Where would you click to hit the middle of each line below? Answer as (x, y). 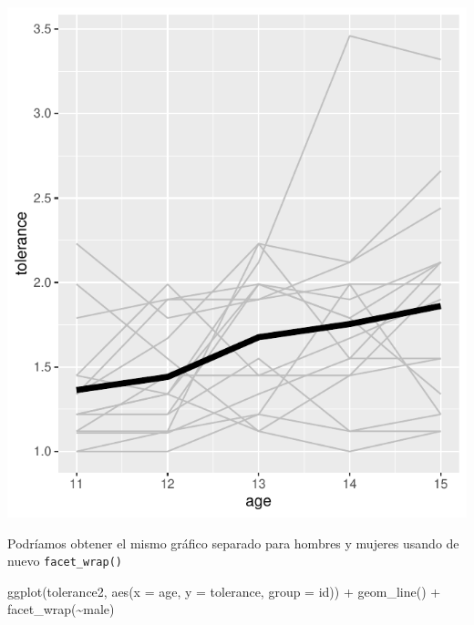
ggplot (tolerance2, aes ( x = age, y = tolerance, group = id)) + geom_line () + (224, 591)
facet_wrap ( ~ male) (61, 609)
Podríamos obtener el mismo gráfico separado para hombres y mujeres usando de (233, 543)
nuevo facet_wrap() (65, 561)
